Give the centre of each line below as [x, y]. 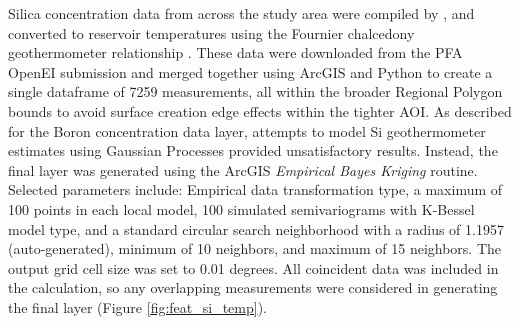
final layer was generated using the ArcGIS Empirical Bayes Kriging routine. [243, 169]
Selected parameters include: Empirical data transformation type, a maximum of [255, 189]
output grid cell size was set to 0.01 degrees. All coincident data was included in [253, 267]
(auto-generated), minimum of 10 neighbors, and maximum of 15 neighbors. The [255, 248]
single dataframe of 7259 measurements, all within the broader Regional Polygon [255, 91]
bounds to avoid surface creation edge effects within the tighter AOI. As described [260, 110]
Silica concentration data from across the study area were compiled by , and [241, 13]
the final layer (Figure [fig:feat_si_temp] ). [137, 306]
